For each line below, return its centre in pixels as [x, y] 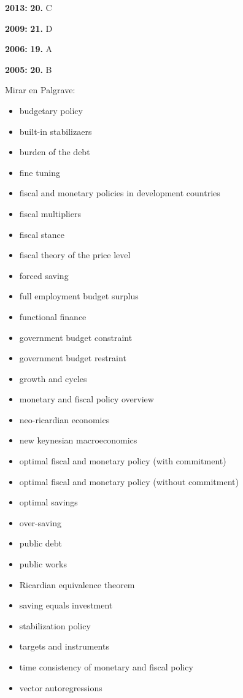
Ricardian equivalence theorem [77, 584]
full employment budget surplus [79, 296]
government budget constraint [76, 337]
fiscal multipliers [50, 213]
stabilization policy [55, 625]
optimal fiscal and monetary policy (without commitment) [129, 481]
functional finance [53, 316]
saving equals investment [66, 605]
